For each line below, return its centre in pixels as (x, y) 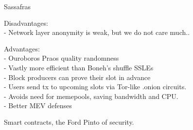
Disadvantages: (26, 23)
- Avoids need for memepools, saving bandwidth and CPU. (91, 96)
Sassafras (18, 6)
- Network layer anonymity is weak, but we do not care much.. (97, 32)
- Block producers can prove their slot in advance (77, 77)
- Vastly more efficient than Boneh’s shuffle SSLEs (79, 67)
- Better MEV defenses (38, 106)
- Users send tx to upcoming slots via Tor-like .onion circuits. (95, 87)
